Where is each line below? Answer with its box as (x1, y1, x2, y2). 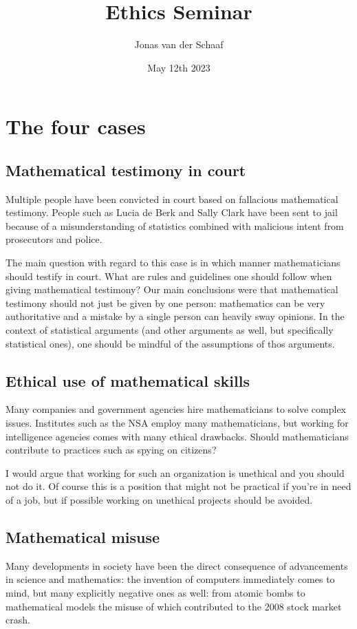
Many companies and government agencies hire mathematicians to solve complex (6, 402, 346, 416)
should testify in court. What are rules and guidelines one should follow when (6, 268, 332, 283)
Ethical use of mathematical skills (6, 370, 250, 391)
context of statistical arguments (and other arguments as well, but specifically (6, 323, 334, 337)
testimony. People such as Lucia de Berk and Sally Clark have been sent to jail (6, 205, 338, 220)
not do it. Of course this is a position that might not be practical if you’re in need (6, 479, 351, 493)
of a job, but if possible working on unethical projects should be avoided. (6, 493, 313, 507)
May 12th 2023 (147, 60, 210, 74)
